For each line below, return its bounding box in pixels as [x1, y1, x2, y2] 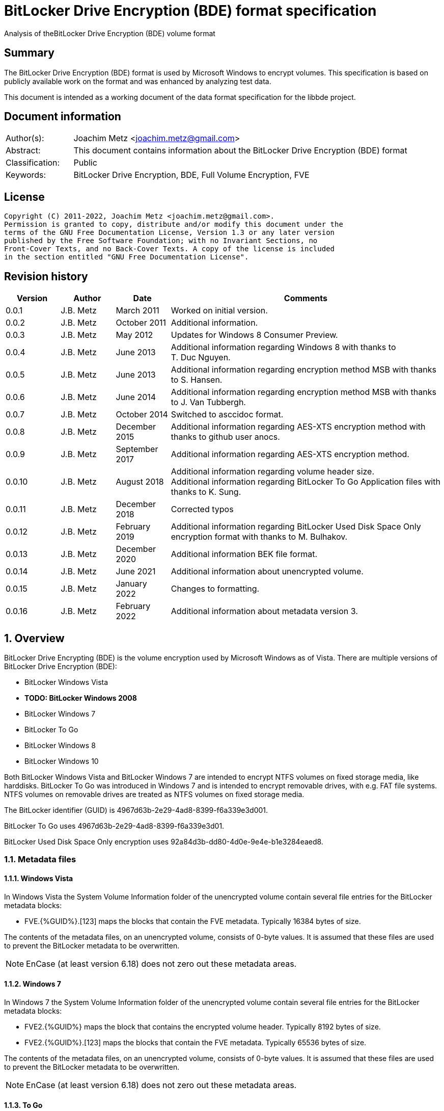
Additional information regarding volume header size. [171, 466, 375, 477]
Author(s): [6, 133, 44, 144]
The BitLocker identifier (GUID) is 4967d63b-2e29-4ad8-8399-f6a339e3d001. [4, 805, 268, 814]
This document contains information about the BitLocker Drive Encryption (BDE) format [73, 145, 407, 156]
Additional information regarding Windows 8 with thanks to [171, 342, 396, 353]
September [116, 444, 158, 455]
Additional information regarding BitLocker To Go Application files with [171, 477, 440, 487]
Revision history [4, 270, 88, 283]
